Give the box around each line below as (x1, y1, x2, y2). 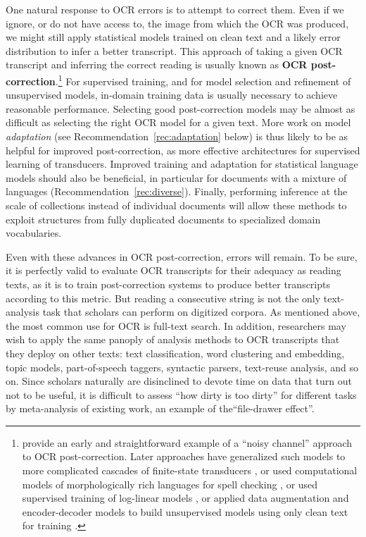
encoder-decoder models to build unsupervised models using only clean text (22, 504, 348, 519)
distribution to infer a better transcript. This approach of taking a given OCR (6, 43, 343, 58)
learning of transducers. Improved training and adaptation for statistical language (6, 156, 358, 171)
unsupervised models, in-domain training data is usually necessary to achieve (6, 87, 338, 102)
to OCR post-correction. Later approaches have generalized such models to (22, 449, 346, 464)
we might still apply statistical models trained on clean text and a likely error (6, 30, 341, 44)
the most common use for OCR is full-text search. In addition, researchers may (6, 318, 346, 333)
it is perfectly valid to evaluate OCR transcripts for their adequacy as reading (6, 263, 341, 278)
